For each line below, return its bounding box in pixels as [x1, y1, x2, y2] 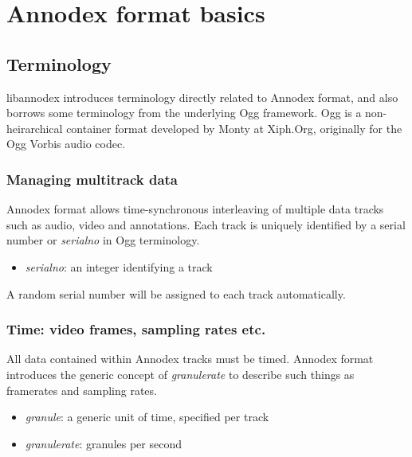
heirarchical [6, 119, 63, 136]
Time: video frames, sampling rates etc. [6, 319, 266, 339]
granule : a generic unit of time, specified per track [25, 408, 269, 425]
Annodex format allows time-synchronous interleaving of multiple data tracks [6, 201, 384, 217]
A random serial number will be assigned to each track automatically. [6, 285, 346, 302]
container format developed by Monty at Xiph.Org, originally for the [66, 119, 402, 136]
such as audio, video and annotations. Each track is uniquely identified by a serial [6, 216, 406, 232]
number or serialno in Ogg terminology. [6, 232, 200, 248]
